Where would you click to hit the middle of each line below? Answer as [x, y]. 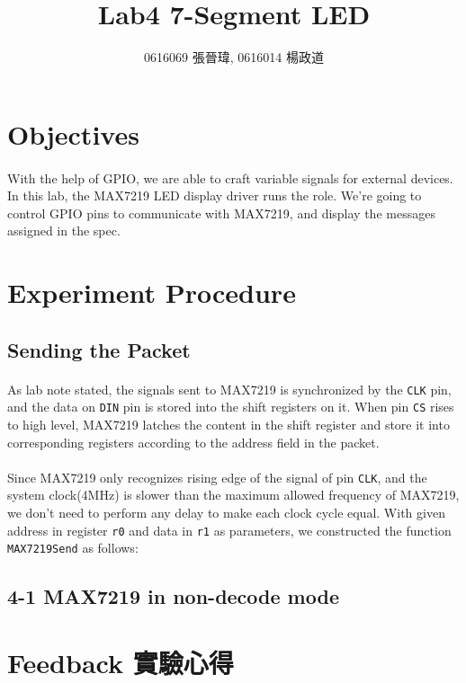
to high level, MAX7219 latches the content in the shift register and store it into [229, 424]
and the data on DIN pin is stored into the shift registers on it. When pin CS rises [231, 407]
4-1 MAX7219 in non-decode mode [173, 596]
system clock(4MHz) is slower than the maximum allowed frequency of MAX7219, [233, 495]
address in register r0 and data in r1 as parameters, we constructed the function [229, 530]
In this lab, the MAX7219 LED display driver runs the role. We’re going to [215, 195]
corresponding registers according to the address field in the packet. [193, 442]
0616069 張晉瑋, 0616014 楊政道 [234, 57]
